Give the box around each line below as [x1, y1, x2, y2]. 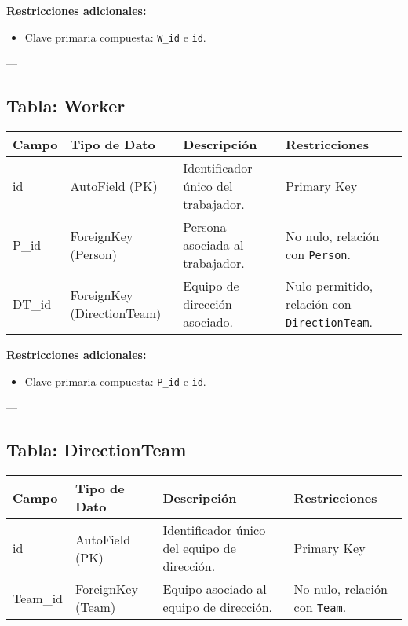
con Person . [286, 244, 351, 263]
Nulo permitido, [286, 276, 373, 295]
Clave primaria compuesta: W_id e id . [24, 28, 206, 45]
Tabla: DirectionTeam [6, 437, 187, 462]
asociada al [183, 236, 244, 254]
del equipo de [162, 539, 236, 558]
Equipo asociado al [162, 580, 267, 599]
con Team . [293, 598, 347, 617]
